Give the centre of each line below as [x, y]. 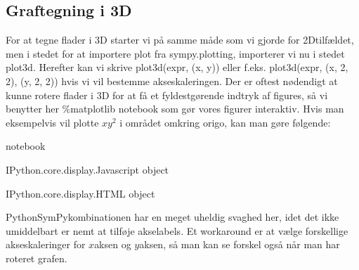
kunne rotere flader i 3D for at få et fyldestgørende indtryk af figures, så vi [167, 95]
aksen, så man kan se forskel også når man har [240, 244]
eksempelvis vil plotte [52, 122]
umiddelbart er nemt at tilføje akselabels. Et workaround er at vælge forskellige [177, 230]
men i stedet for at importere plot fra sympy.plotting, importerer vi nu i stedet [175, 53]
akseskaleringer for [46, 244]
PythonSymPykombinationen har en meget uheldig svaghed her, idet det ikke [172, 217]
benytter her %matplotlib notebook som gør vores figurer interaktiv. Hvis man [175, 109]
